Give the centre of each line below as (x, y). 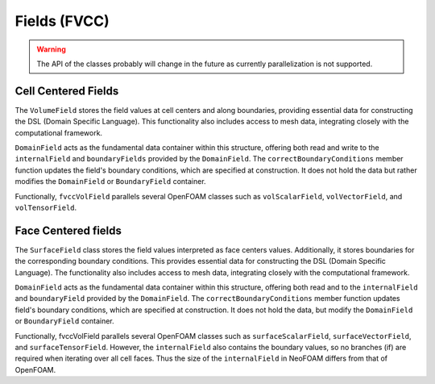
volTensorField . (46, 207)
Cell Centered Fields (67, 91)
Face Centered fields (68, 230)
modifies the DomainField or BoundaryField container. (110, 182)
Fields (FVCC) (62, 21)
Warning (51, 49)
